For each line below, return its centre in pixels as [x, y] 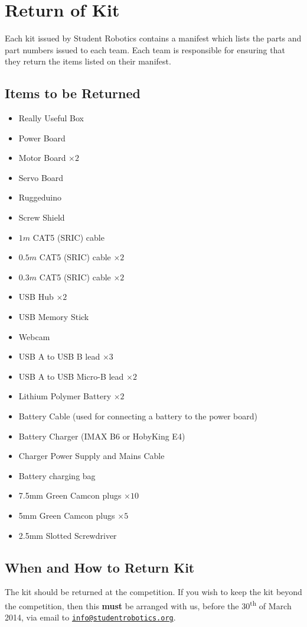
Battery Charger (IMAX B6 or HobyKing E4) [102, 436]
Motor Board [42, 158]
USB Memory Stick [54, 317]
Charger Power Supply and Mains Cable [92, 456]
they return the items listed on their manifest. [88, 61]
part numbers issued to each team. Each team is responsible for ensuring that [145, 49]
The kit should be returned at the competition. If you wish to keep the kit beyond [153, 592]
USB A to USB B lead [59, 356]
